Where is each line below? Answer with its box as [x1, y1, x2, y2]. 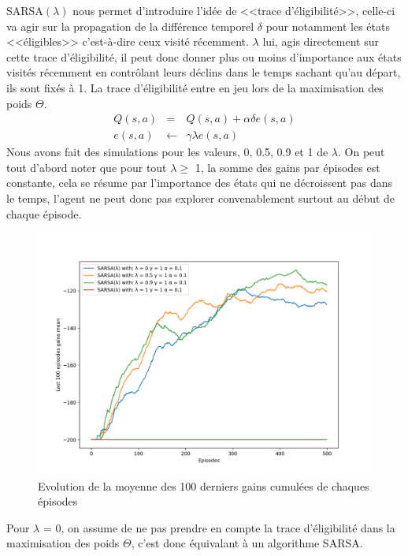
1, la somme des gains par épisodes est [195, 159, 380, 175]
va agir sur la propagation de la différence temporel [6, 17, 254, 34]
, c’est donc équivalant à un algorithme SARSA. [131, 535, 363, 551]
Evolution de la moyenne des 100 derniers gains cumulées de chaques [38, 477, 369, 494]
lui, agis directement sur [262, 33, 379, 50]
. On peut [337, 144, 385, 160]
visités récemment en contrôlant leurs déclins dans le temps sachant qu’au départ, [6, 64, 401, 80]
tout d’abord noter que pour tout [6, 159, 167, 175]
